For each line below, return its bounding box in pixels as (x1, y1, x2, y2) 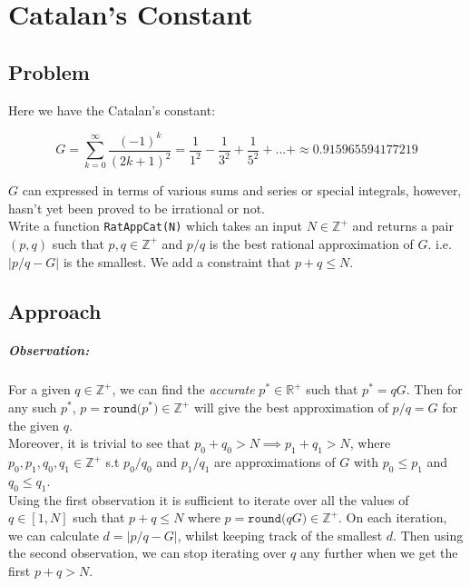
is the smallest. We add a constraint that (63, 252, 291, 271)
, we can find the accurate (112, 380, 255, 399)
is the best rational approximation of (209, 233, 414, 253)
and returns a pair (352, 216, 454, 235)
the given (8, 415, 59, 434)
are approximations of (213, 452, 336, 472)
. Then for (406, 380, 463, 399)
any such (8, 398, 57, 417)
